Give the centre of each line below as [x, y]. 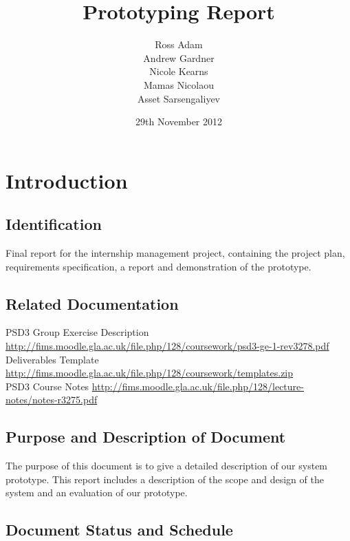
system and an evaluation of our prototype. [97, 492]
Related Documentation [92, 303]
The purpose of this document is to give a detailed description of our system [167, 466]
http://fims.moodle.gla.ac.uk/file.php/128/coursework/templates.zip [150, 373]
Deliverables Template [52, 359]
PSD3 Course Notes [47, 386]
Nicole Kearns [179, 71]
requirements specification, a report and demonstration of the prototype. [158, 266]
